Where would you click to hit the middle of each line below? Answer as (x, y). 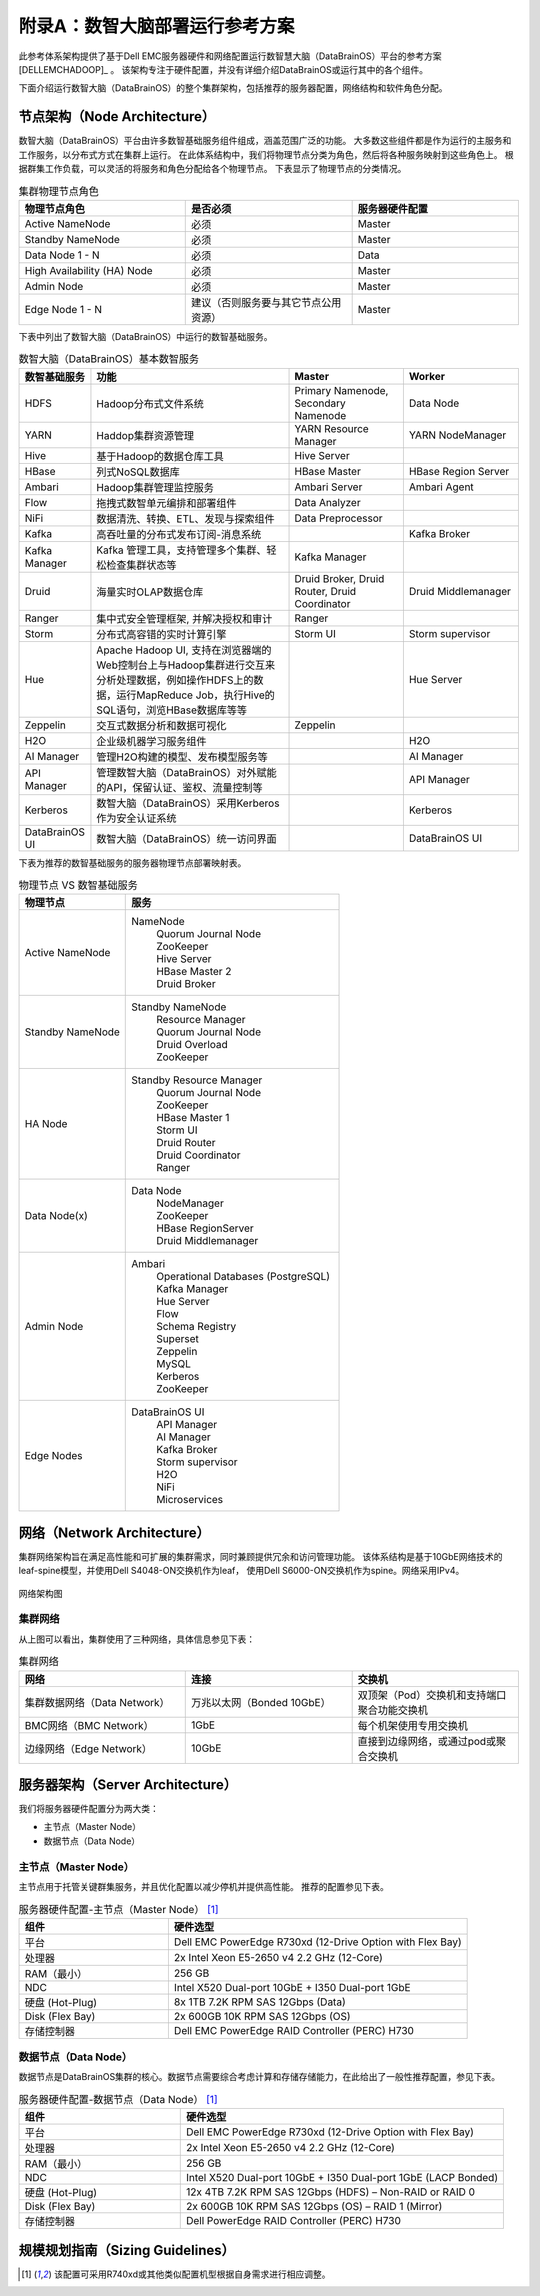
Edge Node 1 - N (63, 309)
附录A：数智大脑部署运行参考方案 (156, 26)
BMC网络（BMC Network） (89, 1725)
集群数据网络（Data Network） (97, 1702)
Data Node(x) (56, 1216)
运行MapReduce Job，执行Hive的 (195, 695)
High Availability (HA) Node (89, 270)
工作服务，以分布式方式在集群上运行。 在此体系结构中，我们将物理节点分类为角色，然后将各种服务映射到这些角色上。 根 (266, 154)
